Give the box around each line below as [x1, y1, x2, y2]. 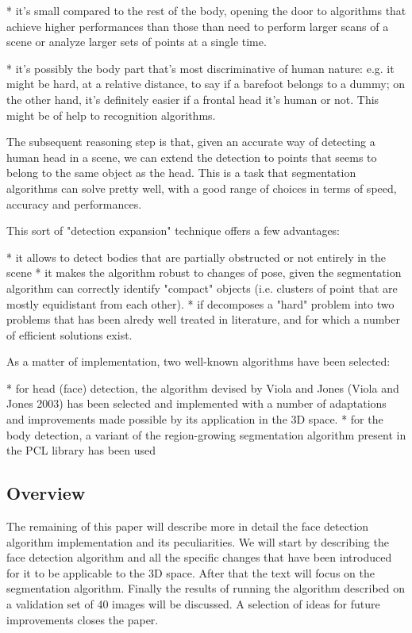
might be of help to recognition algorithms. [6, 106, 216, 123]
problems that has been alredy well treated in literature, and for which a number [6, 311, 400, 328]
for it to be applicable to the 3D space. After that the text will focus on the [6, 564, 375, 581]
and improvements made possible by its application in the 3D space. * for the [6, 411, 383, 428]
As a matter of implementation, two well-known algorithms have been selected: [6, 353, 391, 370]
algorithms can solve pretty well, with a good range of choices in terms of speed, [6, 179, 397, 196]
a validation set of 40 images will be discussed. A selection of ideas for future [6, 596, 380, 612]
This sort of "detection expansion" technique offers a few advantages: [6, 222, 341, 239]
